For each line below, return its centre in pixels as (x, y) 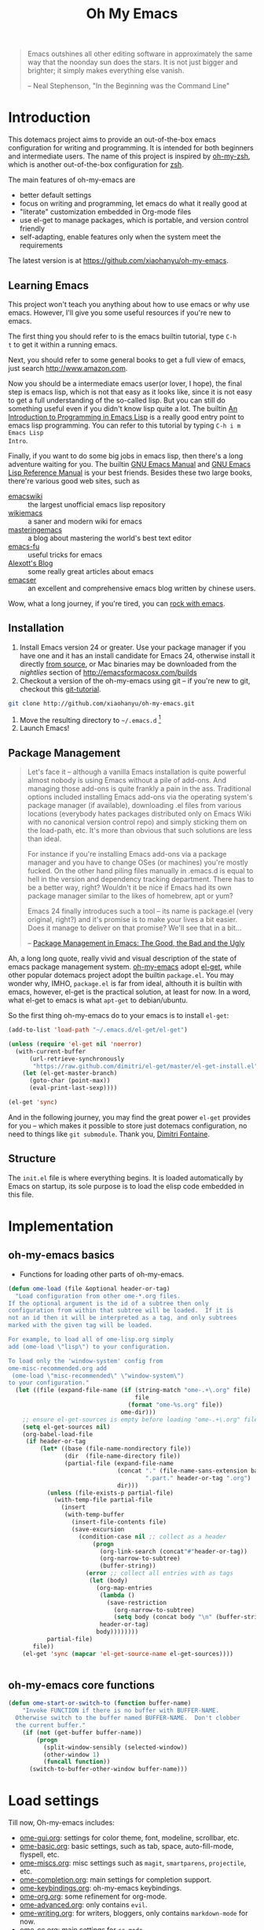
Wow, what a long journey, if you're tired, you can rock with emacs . (117, 603)
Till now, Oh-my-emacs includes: (62, 1823)
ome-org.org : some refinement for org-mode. (93, 1897)
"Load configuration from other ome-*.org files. (98, 1296)
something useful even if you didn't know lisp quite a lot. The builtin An (123, 408)
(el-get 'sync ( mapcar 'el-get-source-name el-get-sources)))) (128, 1654)
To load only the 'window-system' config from (86, 1361)
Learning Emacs (48, 285)
